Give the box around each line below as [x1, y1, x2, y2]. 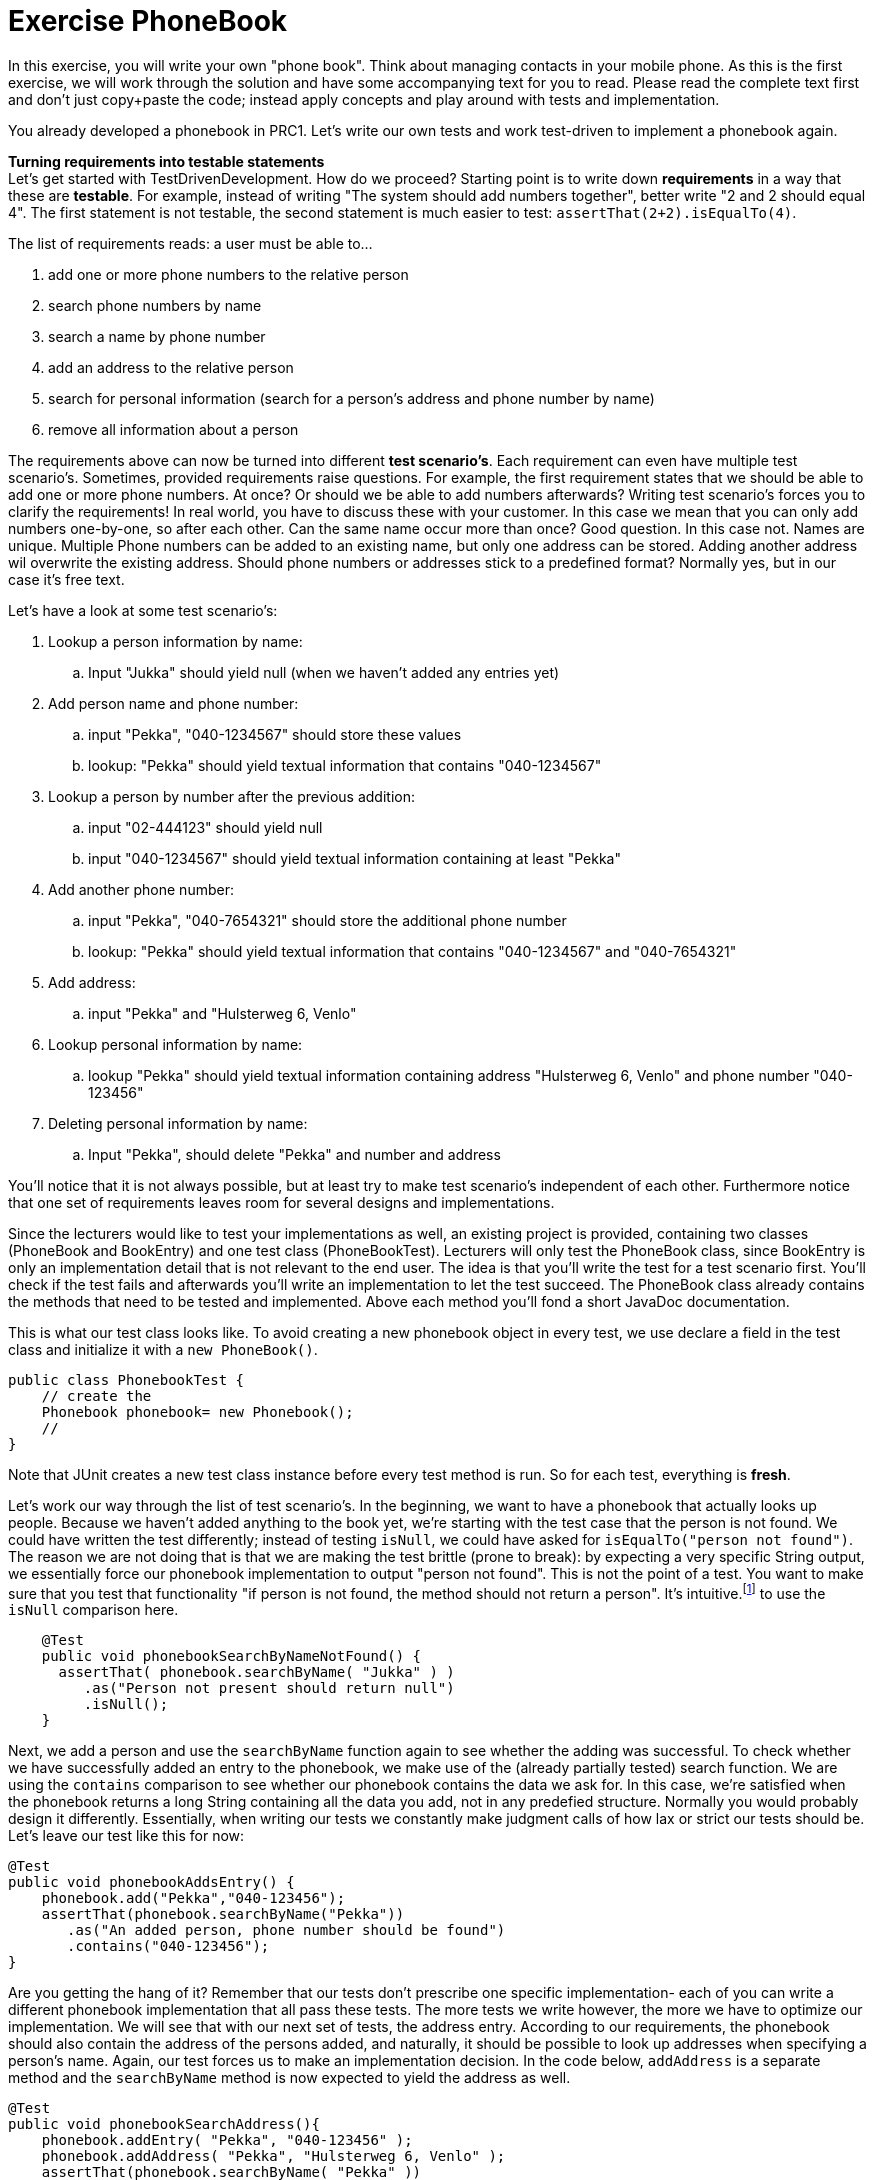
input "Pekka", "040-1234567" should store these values [88, 725, 462, 743]
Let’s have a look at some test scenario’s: [8, 601, 278, 619]
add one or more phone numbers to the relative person [48, 265, 409, 283]
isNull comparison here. [8, 1601, 179, 1619]
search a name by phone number [48, 327, 266, 345]
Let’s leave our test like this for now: [8, 1827, 245, 1845]
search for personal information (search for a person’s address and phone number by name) [48, 389, 655, 407]
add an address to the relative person [48, 358, 294, 376]
